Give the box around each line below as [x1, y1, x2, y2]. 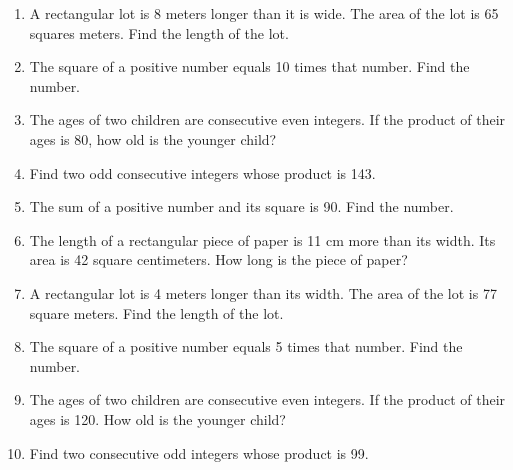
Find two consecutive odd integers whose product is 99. [29, 442, 369, 463]
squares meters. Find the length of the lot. [29, 22, 289, 43]
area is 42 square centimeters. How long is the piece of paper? [29, 249, 408, 270]
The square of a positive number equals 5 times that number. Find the [29, 336, 463, 357]
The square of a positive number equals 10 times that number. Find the [29, 56, 470, 77]
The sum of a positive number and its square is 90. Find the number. [29, 196, 454, 217]
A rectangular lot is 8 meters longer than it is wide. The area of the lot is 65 [29, 3, 499, 23]
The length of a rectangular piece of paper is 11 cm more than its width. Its [29, 229, 496, 250]
